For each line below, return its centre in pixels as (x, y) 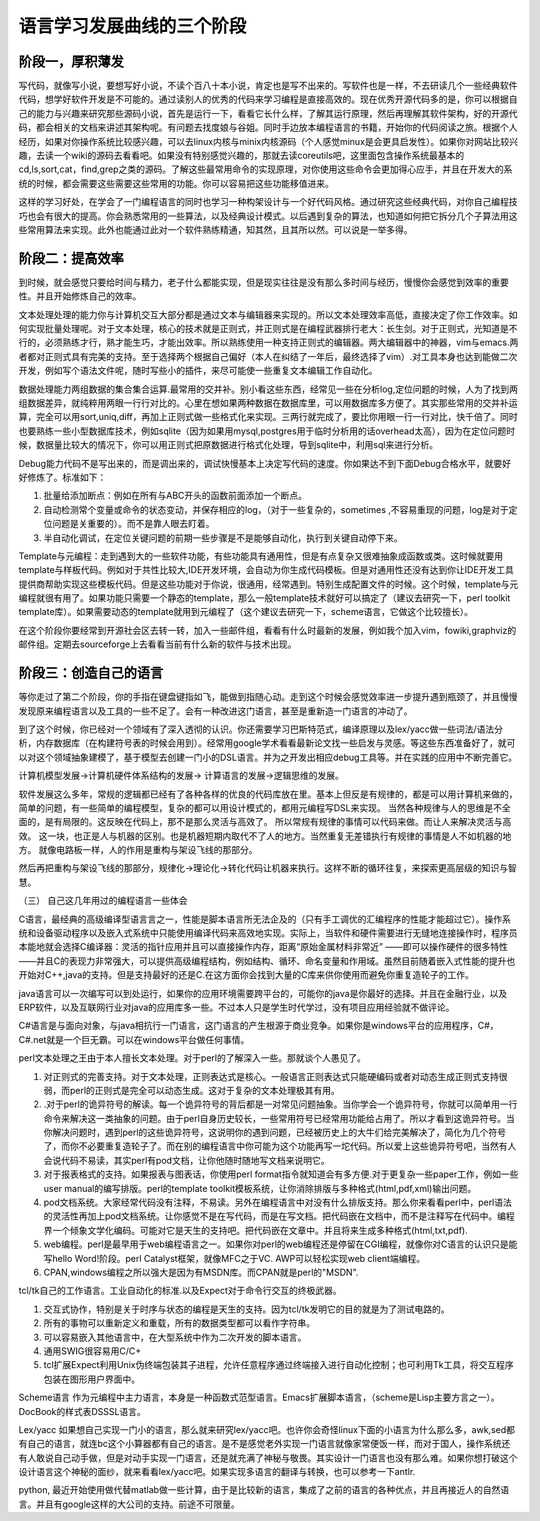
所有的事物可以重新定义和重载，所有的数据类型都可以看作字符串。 (179, 1323)
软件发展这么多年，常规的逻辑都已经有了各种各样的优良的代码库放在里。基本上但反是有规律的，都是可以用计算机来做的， (268, 794)
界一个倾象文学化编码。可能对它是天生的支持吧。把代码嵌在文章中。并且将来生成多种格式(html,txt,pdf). (256, 1230)
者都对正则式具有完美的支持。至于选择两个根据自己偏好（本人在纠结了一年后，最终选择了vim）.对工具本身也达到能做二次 (268, 356)
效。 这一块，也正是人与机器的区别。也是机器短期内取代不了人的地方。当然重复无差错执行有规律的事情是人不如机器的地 (265, 836)
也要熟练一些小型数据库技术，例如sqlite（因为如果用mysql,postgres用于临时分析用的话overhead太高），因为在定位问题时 (267, 431)
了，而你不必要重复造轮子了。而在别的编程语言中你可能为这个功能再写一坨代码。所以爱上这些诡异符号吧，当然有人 (280, 1146)
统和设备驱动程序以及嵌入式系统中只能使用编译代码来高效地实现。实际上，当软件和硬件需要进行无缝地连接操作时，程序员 (268, 933)
